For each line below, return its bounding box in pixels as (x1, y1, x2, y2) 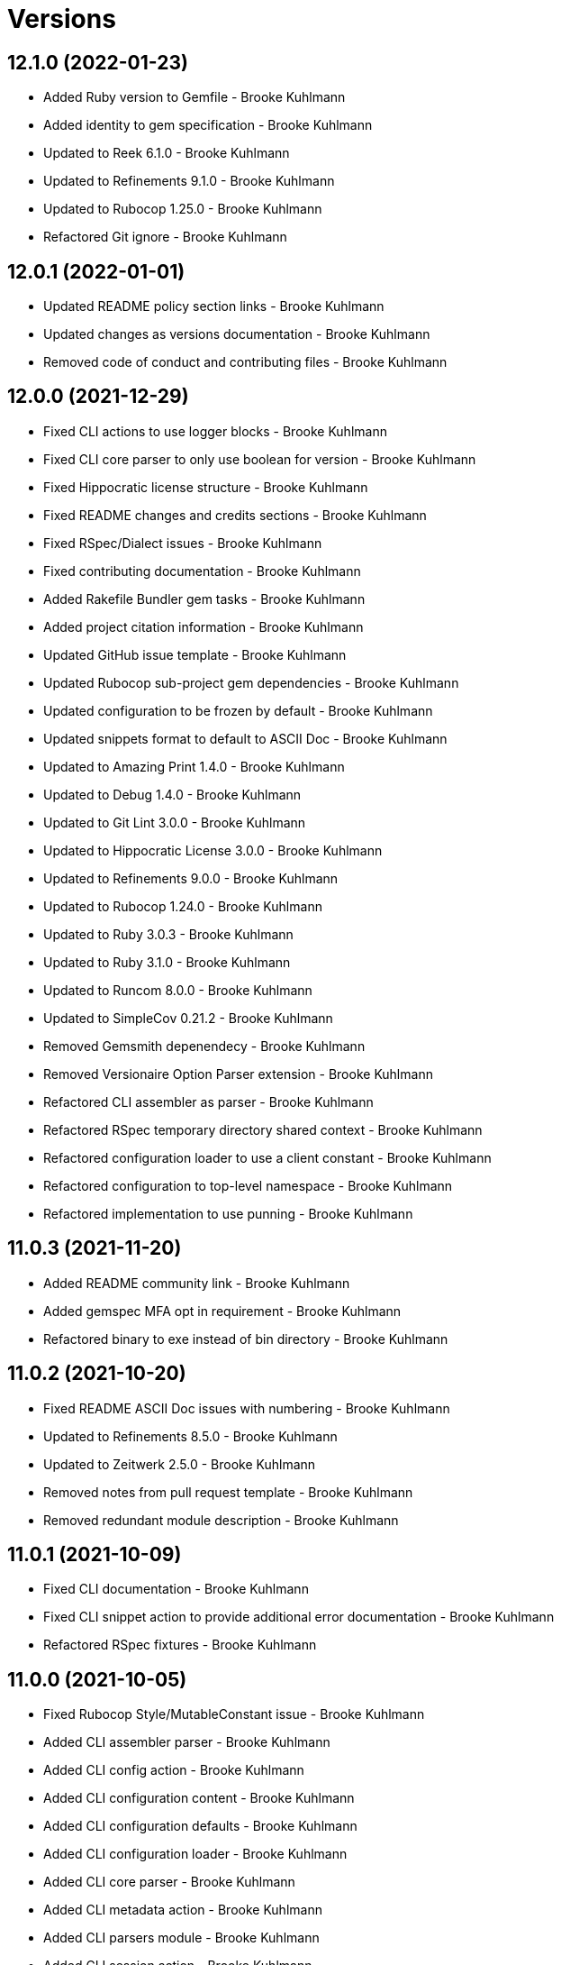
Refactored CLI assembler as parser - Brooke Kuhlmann (43, 1093, 374, 1110)
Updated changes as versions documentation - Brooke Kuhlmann (43, 326, 430, 343)
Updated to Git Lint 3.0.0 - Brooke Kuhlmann (43, 814, 306, 830)
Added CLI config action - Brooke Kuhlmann (43, 1762, 304, 1778)
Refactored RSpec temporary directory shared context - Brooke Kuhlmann (43, 1121, 483, 1138)
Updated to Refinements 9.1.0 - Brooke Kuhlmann (43, 173, 335, 189)
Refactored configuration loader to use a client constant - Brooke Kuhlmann (43, 1149, 492, 1165)
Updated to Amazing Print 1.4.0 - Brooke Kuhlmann (43, 758, 345, 774)
